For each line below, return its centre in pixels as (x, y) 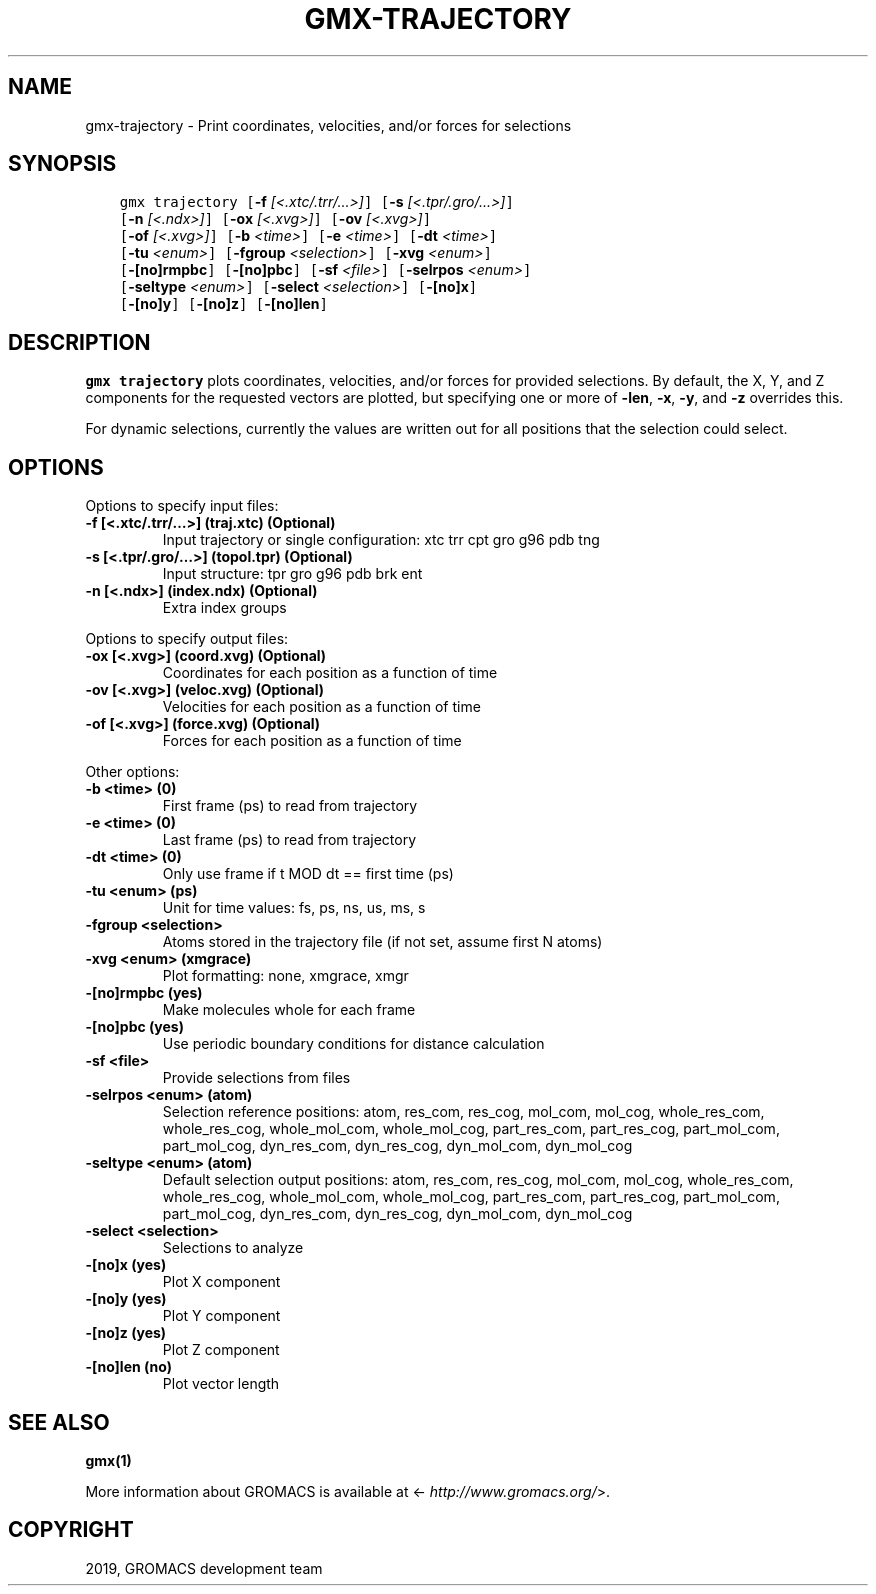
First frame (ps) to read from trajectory (290, 806)
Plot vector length (221, 1384)
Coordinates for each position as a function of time (330, 673)
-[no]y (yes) (126, 1299)
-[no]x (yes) (126, 1265)
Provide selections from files (256, 1078)
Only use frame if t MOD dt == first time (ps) (308, 874)
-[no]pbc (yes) (134, 1027)
